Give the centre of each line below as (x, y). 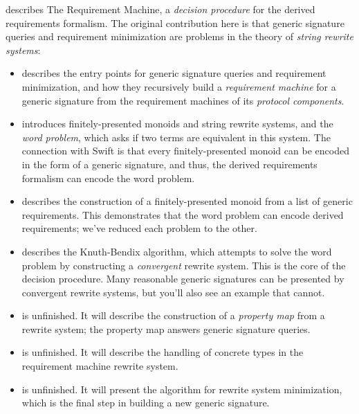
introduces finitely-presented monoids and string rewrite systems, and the (177, 124)
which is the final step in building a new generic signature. (146, 403)
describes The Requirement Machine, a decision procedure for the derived (160, 9)
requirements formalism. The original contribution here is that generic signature (175, 22)
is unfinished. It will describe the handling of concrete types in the (163, 352)
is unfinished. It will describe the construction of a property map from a (173, 315)
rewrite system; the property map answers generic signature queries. (166, 328)
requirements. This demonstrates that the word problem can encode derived (183, 214)
